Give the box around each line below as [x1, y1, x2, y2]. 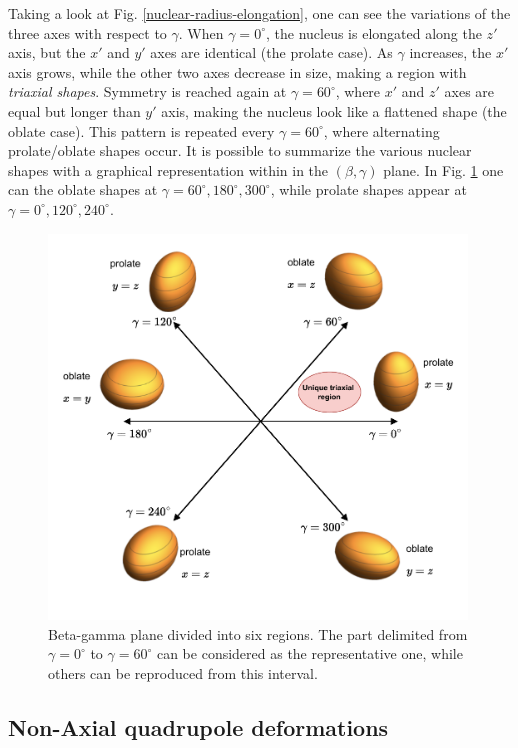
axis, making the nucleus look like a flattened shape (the [161, 100, 507, 121]
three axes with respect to [8, 22, 167, 43]
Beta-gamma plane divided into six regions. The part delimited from [48, 623, 468, 644]
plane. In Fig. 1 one [383, 159, 504, 180]
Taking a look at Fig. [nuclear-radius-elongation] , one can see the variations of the [8, 3, 511, 23]
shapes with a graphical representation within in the [8, 159, 329, 180]
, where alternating [323, 120, 440, 141]
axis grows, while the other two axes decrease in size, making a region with [8, 61, 467, 82]
